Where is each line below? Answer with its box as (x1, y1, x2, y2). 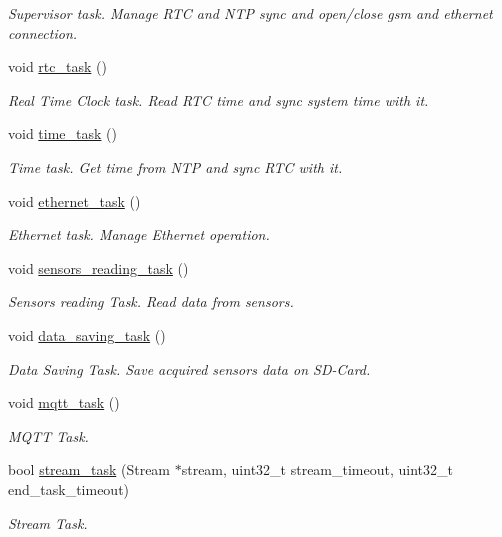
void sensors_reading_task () (8, 257, 189, 278)
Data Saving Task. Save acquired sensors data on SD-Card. (8, 358, 371, 379)
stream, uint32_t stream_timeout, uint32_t (181, 459, 453, 480)
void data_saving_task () (8, 324, 166, 345)
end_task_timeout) (8, 478, 130, 499)
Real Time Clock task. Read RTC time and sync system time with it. (8, 89, 429, 110)
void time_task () (8, 123, 117, 144)
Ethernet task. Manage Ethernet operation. (8, 224, 270, 245)
